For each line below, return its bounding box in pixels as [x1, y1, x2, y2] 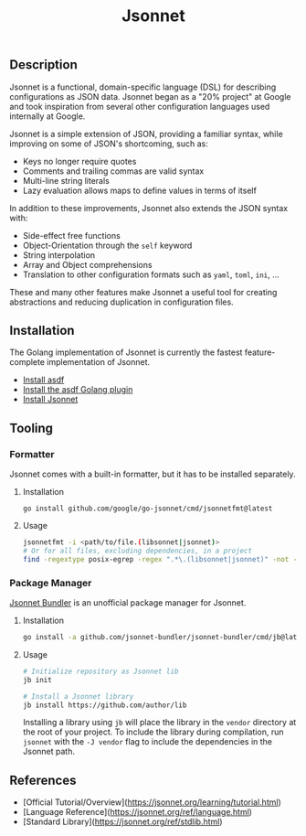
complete [9, 357, 46, 368]
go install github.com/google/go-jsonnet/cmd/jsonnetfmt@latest [22, 504, 273, 513]
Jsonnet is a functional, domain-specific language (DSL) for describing [9, 81, 277, 92]
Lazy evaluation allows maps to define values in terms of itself [22, 185, 258, 196]
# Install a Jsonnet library [22, 691, 134, 701]
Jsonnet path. [22, 746, 76, 757]
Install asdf [22, 374, 65, 385]
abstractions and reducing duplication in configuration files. [9, 296, 235, 307]
